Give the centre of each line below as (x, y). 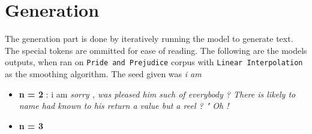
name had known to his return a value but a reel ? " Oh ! (124, 106)
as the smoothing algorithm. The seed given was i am (103, 73)
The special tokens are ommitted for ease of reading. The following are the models (156, 50)
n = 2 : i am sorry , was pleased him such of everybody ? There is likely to (157, 94)
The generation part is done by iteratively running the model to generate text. (149, 39)
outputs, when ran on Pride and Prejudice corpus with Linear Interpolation (154, 62)
